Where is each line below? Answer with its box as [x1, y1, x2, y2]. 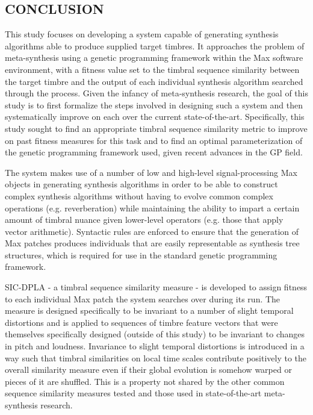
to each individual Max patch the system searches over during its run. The [5, 292, 280, 305]
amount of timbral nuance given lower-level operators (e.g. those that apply [5, 213, 284, 226]
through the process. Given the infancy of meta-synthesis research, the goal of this [5, 87, 308, 99]
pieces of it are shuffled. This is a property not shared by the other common [5, 375, 285, 387]
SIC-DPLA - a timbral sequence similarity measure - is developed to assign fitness [5, 281, 308, 293]
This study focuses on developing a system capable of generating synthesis [5, 28, 279, 40]
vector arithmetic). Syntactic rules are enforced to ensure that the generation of [5, 225, 299, 237]
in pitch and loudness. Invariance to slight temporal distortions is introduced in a [5, 340, 305, 352]
